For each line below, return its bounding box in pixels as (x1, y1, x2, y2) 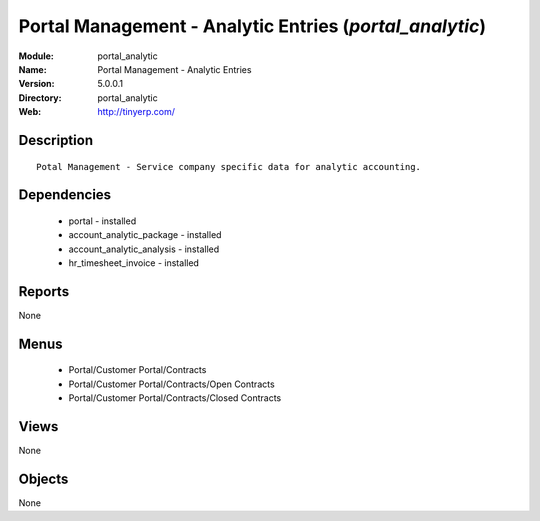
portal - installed (68, 215, 137, 227)
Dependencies (18, 186, 112, 204)
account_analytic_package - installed (68, 229, 222, 241)
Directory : (18, 91, 62, 104)
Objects (18, 470, 69, 487)
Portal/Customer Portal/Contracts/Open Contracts (68, 378, 275, 390)
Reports (18, 283, 70, 300)
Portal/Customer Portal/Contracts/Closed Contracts (68, 392, 282, 404)
